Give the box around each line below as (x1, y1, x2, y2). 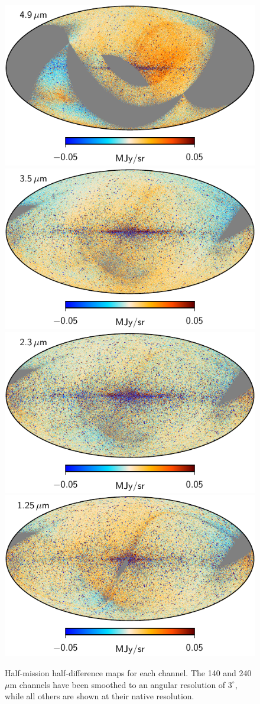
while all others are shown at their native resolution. (5, 690, 194, 702)
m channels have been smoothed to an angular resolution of (9, 678, 226, 690)
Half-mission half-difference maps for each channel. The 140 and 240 (5, 667, 252, 679)
